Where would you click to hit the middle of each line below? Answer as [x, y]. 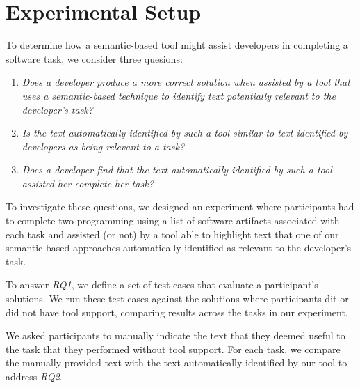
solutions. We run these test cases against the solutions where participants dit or [177, 298]
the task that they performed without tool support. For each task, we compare [173, 349]
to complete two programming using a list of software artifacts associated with [173, 220]
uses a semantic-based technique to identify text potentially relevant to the [179, 95]
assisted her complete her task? [88, 183]
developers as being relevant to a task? [103, 146]
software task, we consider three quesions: [94, 58]
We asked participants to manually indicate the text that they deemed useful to [175, 335]
